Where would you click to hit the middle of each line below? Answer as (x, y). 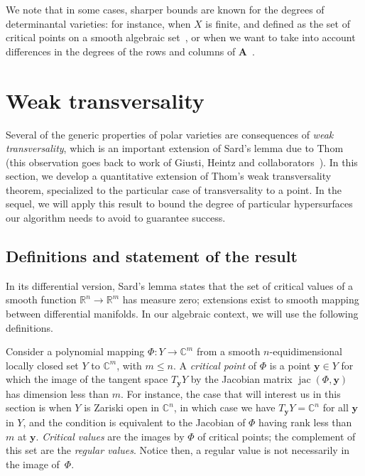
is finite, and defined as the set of (278, 23)
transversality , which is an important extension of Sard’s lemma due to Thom (175, 148)
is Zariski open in (122, 407)
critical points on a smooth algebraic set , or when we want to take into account (181, 37)
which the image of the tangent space (87, 379)
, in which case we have (224, 407)
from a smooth (228, 351)
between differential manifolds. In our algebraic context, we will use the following (182, 314)
